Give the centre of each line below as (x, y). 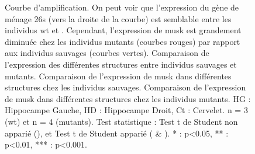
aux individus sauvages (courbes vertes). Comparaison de (107, 53)
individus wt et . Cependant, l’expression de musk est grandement (123, 30)
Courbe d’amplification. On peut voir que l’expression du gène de (122, 7)
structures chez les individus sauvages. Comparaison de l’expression (125, 87)
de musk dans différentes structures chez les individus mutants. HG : (128, 98)
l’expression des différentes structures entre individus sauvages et (121, 64)
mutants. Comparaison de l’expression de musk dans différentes (118, 76)
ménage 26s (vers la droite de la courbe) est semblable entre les (118, 18)
